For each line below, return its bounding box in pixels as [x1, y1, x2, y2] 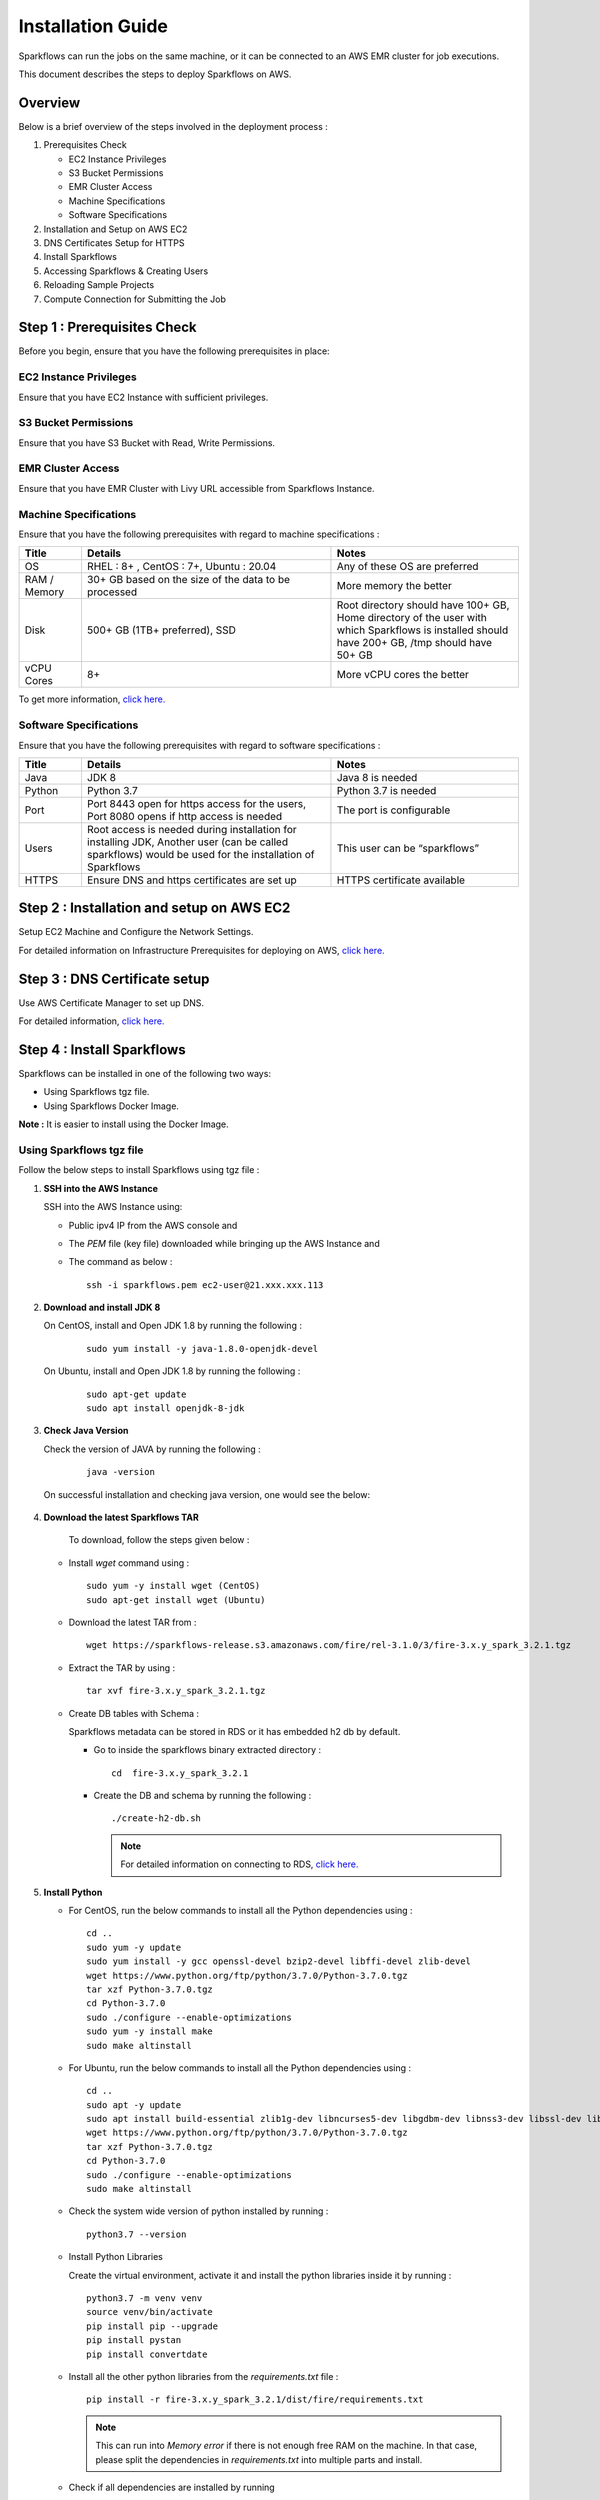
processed [86, 585, 138, 599]
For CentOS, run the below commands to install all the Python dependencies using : [68, 1905, 414, 1917]
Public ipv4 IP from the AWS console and [68, 1219, 238, 1231]
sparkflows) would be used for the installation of [86, 847, 315, 861]
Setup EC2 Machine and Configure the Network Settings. [18, 926, 254, 938]
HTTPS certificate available [336, 873, 465, 887]
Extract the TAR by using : [68, 1661, 175, 1674]
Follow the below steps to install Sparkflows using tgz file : [18, 1164, 260, 1176]
